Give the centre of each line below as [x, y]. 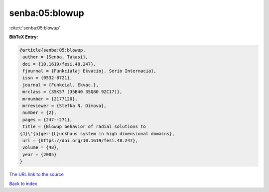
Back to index [23, 184]
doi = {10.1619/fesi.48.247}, [60, 64]
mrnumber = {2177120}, [50, 99]
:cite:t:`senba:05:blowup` [35, 28]
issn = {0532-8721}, [48, 78]
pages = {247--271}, [48, 120]
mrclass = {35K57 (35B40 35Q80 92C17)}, [72, 92]
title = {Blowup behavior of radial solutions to [84, 127]
